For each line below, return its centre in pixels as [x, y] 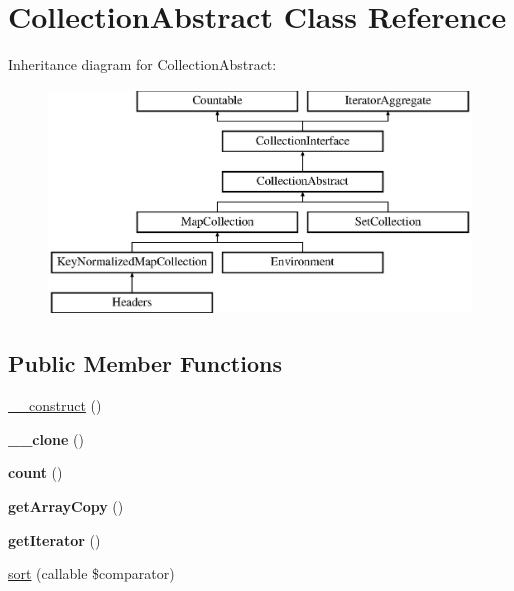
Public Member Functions [145, 363]
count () [35, 472]
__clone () [46, 438]
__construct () [55, 405]
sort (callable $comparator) [91, 573]
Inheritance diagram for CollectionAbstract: [142, 64]
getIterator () [54, 539]
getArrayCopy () [66, 506]
